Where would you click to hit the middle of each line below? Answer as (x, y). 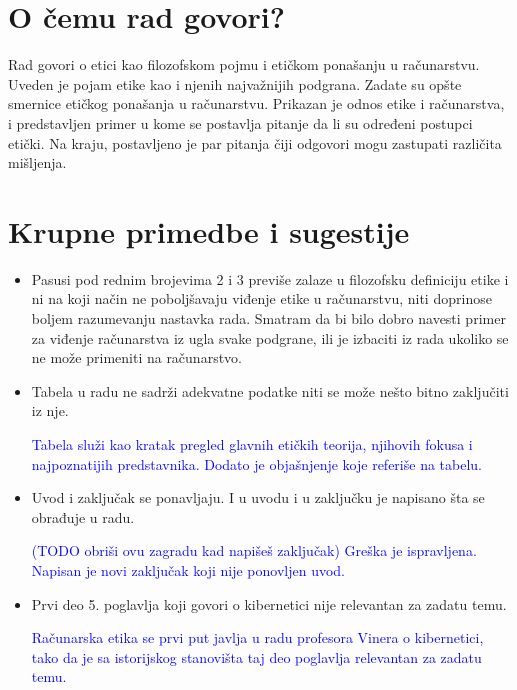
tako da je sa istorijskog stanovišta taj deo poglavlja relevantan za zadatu (256, 656)
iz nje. (50, 410)
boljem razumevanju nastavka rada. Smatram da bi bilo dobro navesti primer (268, 318)
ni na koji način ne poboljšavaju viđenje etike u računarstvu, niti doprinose (261, 298)
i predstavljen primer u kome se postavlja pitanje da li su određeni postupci (240, 122)
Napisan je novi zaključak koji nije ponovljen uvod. (188, 569)
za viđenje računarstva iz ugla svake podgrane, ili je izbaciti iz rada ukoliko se (270, 337)
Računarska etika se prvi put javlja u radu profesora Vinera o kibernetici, (257, 637)
